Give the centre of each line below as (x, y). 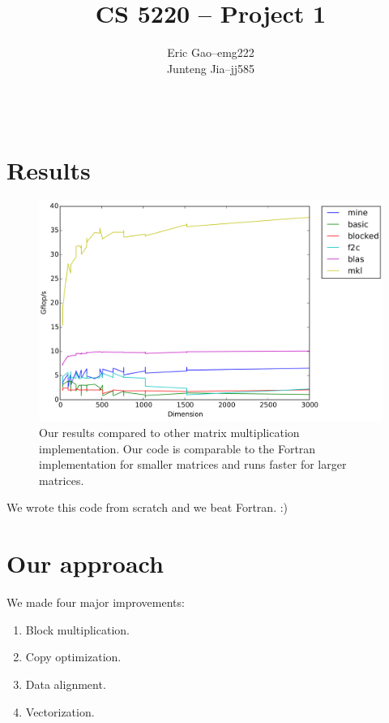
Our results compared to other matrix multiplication (169, 433)
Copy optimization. (73, 657)
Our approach (85, 563)
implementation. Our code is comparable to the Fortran (177, 448)
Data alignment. (66, 684)
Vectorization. (60, 711)
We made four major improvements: (96, 602)
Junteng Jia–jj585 (211, 68)
